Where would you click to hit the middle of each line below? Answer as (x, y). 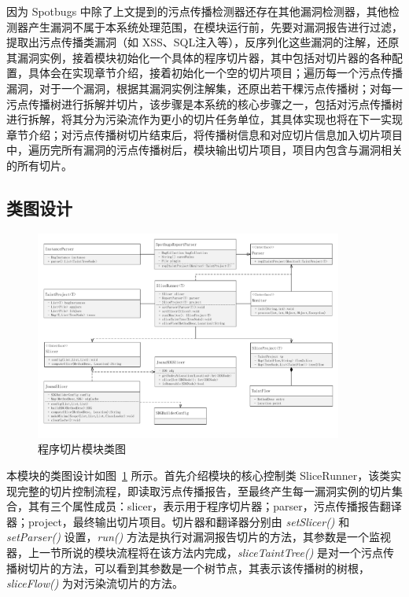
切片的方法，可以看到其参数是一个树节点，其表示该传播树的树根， (199, 568)
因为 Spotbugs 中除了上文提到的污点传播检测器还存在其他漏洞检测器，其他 (197, 11)
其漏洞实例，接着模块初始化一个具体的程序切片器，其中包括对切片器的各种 (199, 57)
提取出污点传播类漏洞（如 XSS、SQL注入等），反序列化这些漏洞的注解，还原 (203, 42)
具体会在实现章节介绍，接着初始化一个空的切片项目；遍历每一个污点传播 (215, 73)
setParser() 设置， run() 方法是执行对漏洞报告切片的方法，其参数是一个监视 (199, 537)
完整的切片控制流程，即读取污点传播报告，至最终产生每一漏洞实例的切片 (204, 490)
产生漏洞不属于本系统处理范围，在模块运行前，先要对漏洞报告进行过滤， (215, 26)
